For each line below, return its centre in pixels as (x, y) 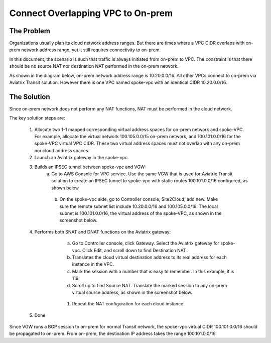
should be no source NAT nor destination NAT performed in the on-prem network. (94, 66)
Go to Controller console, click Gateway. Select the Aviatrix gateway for (146, 243)
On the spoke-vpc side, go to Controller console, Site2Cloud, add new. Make (139, 199)
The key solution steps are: (37, 118)
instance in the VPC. (93, 264)
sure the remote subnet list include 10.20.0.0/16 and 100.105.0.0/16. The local (139, 206)
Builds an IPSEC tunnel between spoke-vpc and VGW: (90, 167)
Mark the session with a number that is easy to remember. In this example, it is (153, 271)
